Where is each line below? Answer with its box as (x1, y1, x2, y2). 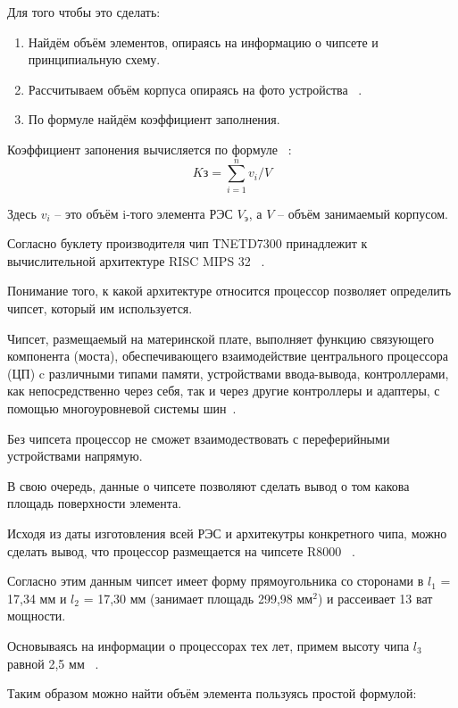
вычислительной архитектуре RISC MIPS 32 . (7, 251, 265, 270)
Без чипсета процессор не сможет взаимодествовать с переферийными (7, 429, 390, 447)
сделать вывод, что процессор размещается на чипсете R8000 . (7, 541, 355, 560)
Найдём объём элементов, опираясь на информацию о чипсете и (28, 32, 379, 51)
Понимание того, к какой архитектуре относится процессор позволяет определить (7, 281, 452, 300)
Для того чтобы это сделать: (7, 3, 161, 21)
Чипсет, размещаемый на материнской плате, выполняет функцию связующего (7, 329, 435, 347)
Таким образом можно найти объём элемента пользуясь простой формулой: (7, 684, 417, 703)
